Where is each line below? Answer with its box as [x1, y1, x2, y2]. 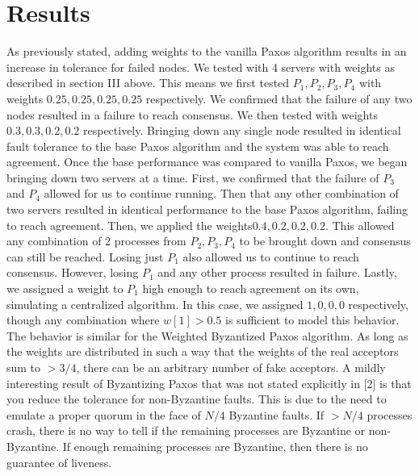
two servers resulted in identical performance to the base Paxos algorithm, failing [6, 201, 409, 218]
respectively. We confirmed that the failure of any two [145, 90, 413, 106]
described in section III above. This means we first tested [6, 74, 290, 91]
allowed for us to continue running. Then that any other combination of [44, 185, 399, 202]
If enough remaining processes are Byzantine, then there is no [62, 437, 368, 454]
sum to [6, 359, 41, 375]
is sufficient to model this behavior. [225, 311, 400, 328]
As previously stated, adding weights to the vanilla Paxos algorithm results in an [6, 43, 407, 60]
